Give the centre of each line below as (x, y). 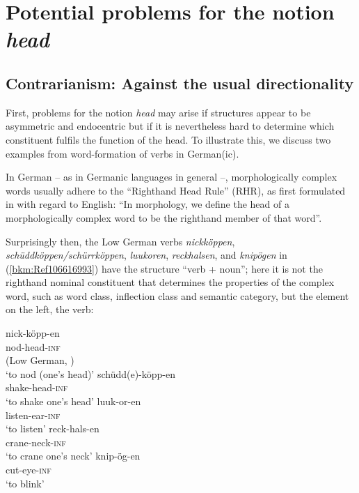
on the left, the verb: (50, 309)
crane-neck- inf (36, 442)
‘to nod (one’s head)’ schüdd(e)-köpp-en (91, 373)
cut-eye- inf (29, 470)
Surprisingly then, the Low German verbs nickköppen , (120, 241)
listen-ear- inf (33, 415)
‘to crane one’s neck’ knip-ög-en (73, 456)
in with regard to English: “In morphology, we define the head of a (147, 204)
